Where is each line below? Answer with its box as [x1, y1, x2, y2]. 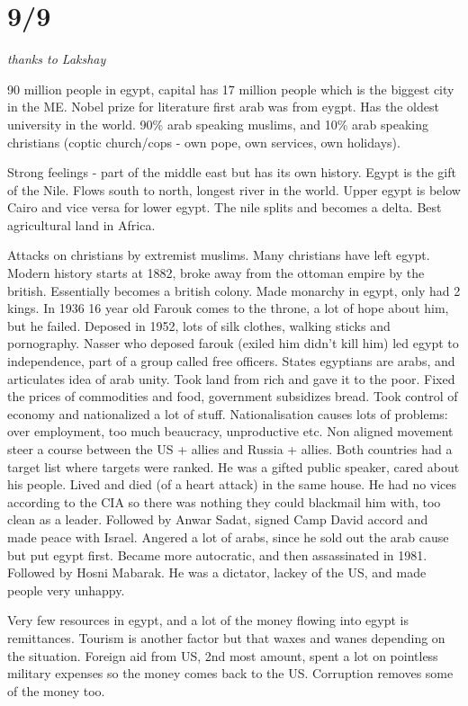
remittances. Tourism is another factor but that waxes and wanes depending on [7, 628, 445, 647]
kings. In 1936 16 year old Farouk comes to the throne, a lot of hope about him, [7, 299, 449, 317]
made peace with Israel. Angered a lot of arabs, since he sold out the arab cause [7, 527, 449, 546]
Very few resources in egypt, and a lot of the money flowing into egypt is [7, 611, 409, 630]
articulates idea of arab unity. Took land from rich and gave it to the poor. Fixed [7, 369, 455, 388]
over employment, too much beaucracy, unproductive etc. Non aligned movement [7, 422, 454, 441]
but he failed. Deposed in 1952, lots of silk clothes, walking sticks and [7, 316, 391, 335]
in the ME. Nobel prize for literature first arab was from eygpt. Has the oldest [7, 97, 439, 116]
